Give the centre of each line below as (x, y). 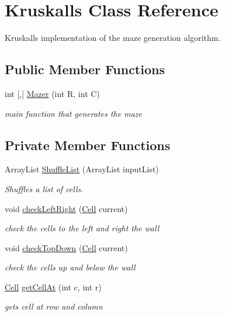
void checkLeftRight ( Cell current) (66, 208)
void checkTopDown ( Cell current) (66, 247)
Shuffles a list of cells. (44, 188)
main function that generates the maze (73, 113)
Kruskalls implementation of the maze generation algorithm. (113, 38)
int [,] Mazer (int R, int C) (52, 93)
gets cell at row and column (54, 306)
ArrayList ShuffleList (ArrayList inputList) (82, 169)
